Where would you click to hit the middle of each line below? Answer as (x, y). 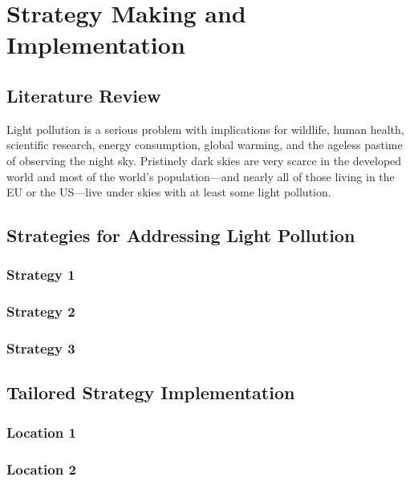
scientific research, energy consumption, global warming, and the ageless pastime (205, 145)
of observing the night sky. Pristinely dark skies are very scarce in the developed (204, 160)
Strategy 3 (41, 348)
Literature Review (84, 95)
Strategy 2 (41, 311)
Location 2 (41, 469)
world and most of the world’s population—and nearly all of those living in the (201, 176)
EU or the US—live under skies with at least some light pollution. (169, 192)
